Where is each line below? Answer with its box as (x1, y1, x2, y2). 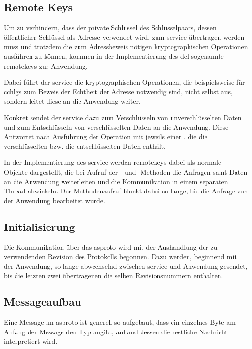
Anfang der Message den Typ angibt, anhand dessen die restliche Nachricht (4, 326, 228, 336)
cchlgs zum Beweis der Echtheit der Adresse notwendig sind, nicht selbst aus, (4, 86, 233, 96)
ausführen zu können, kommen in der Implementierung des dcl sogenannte (4, 51, 224, 61)
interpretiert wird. (4, 336, 58, 346)
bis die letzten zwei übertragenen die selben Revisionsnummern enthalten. (4, 270, 223, 280)
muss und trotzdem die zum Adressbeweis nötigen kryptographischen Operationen (4, 41, 248, 52)
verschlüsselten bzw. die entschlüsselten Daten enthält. (4, 140, 166, 151)
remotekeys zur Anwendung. (4, 60, 88, 70)
